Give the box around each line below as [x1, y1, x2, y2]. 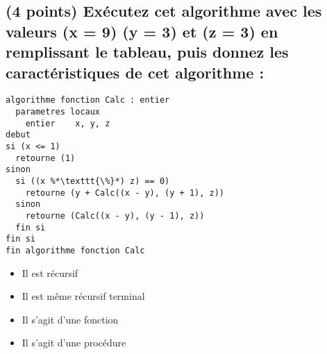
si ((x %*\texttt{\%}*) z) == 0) [15, 176, 170, 186]
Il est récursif [22, 265, 78, 280]
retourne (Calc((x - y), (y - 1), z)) [25, 210, 205, 221]
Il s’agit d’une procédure [22, 335, 126, 350]
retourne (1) [15, 153, 76, 163]
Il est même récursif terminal [22, 289, 145, 303]
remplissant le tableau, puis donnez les [6, 41, 289, 62]
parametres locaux [15, 107, 101, 117]
